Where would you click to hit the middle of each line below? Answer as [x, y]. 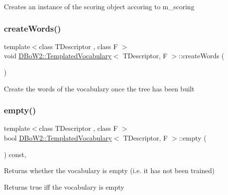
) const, [15, 154]
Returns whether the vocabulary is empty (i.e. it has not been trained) [109, 170]
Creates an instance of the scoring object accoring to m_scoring [99, 6]
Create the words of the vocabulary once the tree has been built [99, 88]
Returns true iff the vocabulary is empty [64, 186]
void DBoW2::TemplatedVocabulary [58, 56]
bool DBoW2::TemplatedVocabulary [58, 138]
